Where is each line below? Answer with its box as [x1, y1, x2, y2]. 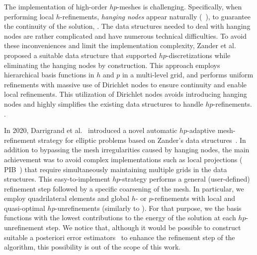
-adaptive [187, 125, 216, 135]
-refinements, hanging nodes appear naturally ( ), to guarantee [60, 11, 251, 21]
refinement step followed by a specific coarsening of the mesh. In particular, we [4, 183, 244, 193]
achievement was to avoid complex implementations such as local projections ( [4, 154, 243, 164]
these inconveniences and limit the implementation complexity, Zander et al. [4, 40, 236, 51]
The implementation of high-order [4, 1, 107, 11]
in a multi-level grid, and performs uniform [122, 69, 254, 80]
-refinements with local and [152, 193, 236, 203]
